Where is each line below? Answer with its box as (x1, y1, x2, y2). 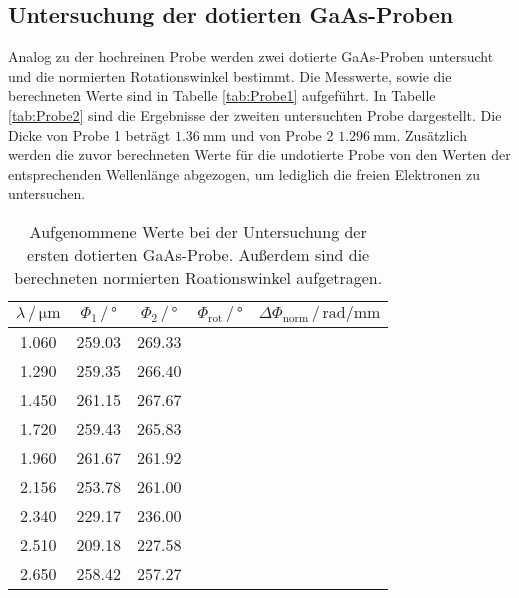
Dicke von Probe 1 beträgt (8, 124, 171, 145)
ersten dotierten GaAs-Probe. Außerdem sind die (27, 242, 370, 266)
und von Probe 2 (230, 124, 334, 145)
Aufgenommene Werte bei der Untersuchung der (29, 219, 367, 243)
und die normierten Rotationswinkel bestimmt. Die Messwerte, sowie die (8, 65, 452, 86)
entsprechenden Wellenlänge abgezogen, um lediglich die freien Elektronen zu (8, 163, 481, 184)
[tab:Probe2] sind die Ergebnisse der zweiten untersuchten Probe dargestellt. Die (8, 104, 502, 125)
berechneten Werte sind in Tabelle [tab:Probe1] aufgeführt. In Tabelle (8, 85, 436, 106)
